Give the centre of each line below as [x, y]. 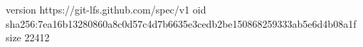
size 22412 [28, 37]
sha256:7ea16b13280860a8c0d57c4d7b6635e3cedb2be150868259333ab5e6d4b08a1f [181, 23]
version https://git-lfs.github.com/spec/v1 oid [106, 9]
